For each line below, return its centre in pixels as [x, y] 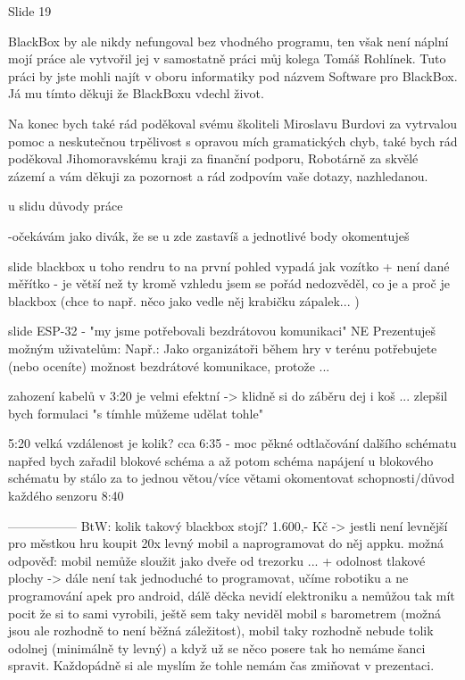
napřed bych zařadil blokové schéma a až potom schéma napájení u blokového [221, 460]
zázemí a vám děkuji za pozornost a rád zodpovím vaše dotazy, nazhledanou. [218, 175]
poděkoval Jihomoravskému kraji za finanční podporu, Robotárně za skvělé [213, 158]
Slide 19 [30, 11]
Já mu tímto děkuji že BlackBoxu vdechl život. [136, 93]
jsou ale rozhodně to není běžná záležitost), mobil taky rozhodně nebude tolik [221, 630]
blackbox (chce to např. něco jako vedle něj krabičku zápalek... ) [184, 300]
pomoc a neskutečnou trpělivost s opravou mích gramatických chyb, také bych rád [233, 141]
